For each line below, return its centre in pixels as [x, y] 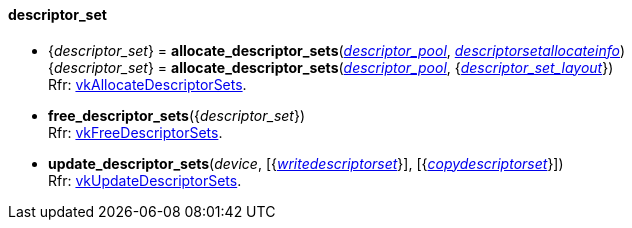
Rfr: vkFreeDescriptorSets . [135, 132]
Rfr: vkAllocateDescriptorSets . [147, 84]
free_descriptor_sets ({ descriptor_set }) [177, 115]
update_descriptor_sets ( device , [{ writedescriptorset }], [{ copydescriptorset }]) [306, 163]
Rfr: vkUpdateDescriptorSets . [145, 180]
